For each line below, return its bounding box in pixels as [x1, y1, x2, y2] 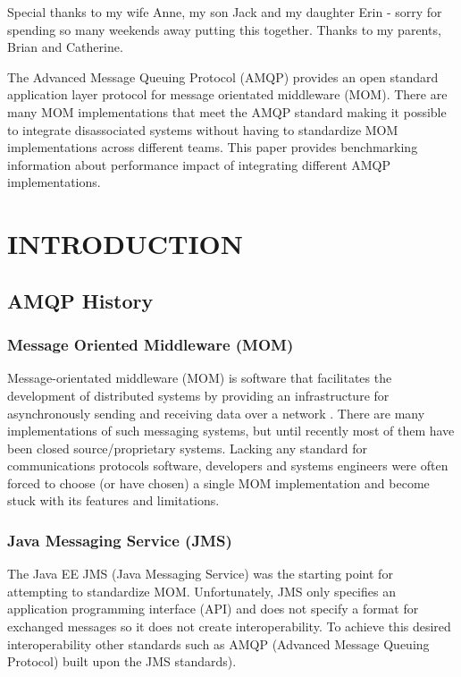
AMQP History [7, 286, 154, 314]
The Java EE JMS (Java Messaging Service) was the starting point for [7, 564, 393, 583]
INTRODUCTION [7, 225, 244, 262]
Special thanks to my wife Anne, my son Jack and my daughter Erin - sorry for [7, 3, 442, 21]
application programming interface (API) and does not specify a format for [7, 599, 419, 618]
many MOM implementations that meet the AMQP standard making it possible [7, 102, 447, 121]
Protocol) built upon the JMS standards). [7, 652, 237, 671]
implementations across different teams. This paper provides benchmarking [7, 138, 418, 157]
